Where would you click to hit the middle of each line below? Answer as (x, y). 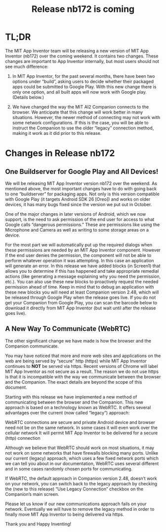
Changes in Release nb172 (60, 153)
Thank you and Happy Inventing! (38, 524)
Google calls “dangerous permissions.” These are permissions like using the (83, 225)
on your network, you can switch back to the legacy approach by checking (81, 483)
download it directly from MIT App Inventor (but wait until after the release (81, 308)
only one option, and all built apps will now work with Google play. (79, 92)
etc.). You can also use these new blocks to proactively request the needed (82, 282)
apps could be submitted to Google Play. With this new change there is (84, 87)
